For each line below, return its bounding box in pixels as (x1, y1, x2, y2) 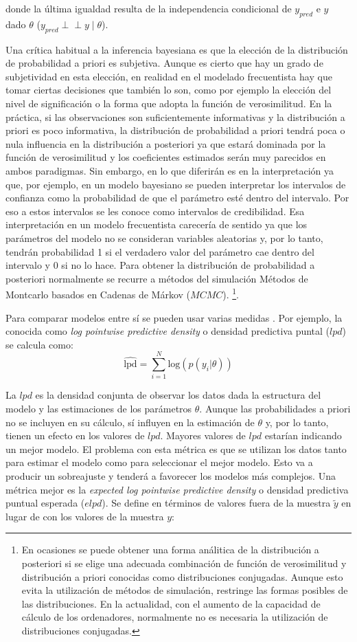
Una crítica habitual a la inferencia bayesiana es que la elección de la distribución (5, 42, 348, 56)
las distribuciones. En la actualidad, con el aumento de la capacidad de (21, 596, 321, 610)
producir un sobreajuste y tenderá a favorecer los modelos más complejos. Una (5, 469, 336, 483)
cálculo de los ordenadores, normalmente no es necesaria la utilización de (21, 610, 328, 624)
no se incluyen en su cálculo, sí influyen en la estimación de (5, 414, 255, 429)
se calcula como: (5, 337, 73, 351)
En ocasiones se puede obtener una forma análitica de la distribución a (21, 542, 319, 557)
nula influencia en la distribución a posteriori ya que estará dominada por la (5, 136, 326, 151)
